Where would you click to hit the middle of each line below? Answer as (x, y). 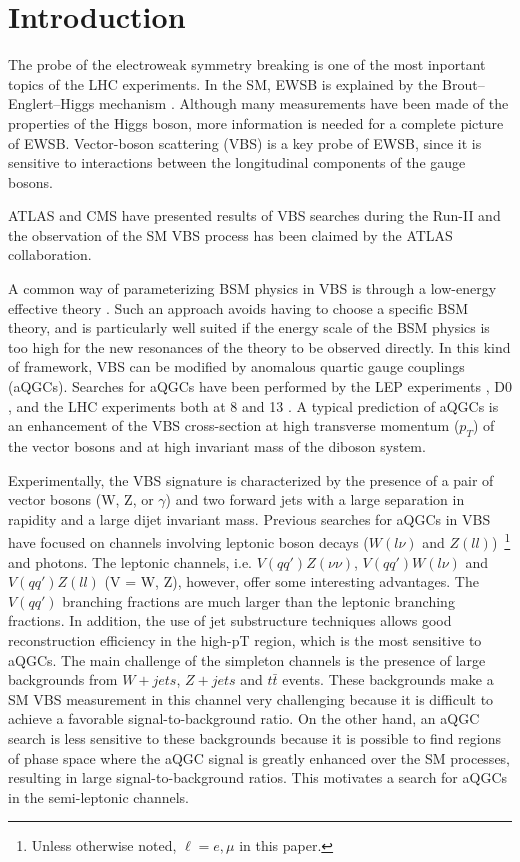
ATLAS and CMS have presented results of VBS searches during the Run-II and (254, 215)
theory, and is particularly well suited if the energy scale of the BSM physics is (249, 327)
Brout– (463, 83)
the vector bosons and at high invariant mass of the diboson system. (217, 446)
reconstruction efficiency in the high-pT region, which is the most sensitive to (245, 640)
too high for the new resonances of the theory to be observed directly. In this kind (259, 346)
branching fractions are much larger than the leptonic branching (258, 600)
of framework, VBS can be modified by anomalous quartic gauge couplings (236, 366)
